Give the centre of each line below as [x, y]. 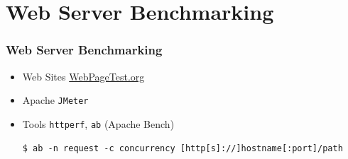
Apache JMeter [55, 100]
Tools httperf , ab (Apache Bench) [98, 123]
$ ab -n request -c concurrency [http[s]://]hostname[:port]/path [183, 148]
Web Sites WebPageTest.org [83, 76]
